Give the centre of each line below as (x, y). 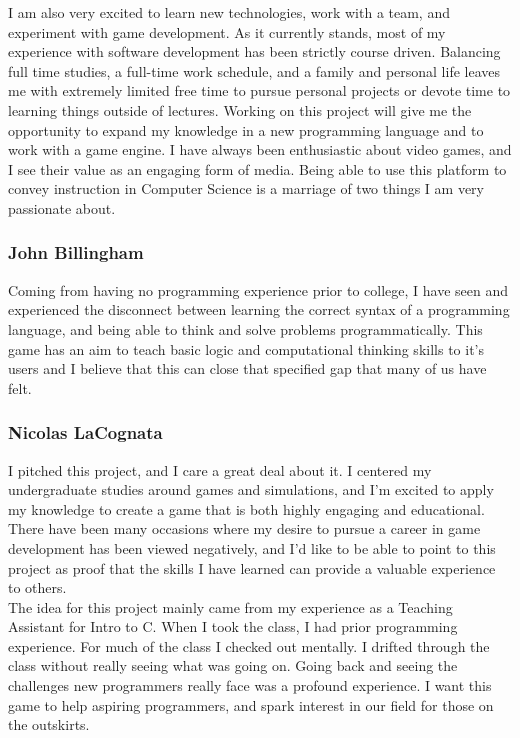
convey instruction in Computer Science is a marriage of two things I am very (246, 188)
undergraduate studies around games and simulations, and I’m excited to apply (251, 489)
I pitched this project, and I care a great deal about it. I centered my (220, 469)
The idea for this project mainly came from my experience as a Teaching (230, 606)
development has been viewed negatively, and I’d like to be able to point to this (252, 547)
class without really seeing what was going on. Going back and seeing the (233, 665)
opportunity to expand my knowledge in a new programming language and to (246, 129)
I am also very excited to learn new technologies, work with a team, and (229, 12)
